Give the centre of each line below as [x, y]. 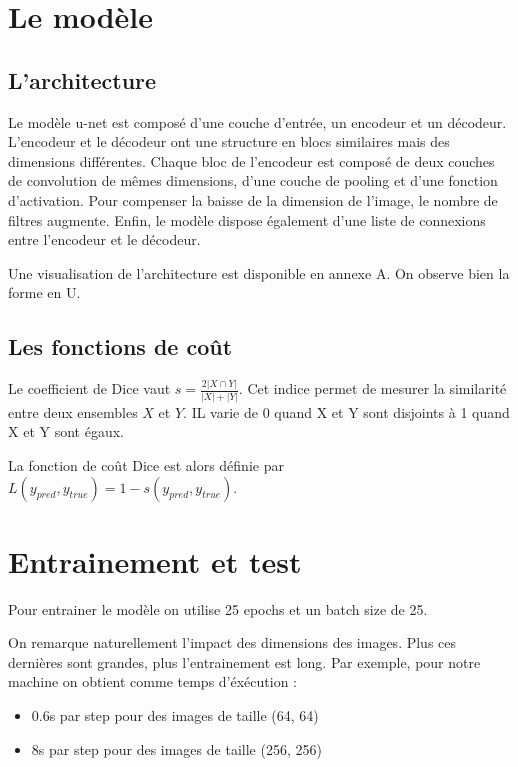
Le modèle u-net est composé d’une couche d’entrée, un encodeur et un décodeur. [257, 121]
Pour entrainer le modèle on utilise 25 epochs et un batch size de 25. [218, 608]
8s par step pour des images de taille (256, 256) [176, 748]
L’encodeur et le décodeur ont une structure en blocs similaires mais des [229, 141]
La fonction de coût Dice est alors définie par [146, 464]
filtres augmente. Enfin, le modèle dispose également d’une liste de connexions [247, 219]
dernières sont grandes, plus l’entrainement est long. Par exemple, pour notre [244, 661]
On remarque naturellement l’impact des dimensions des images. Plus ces [232, 642]
